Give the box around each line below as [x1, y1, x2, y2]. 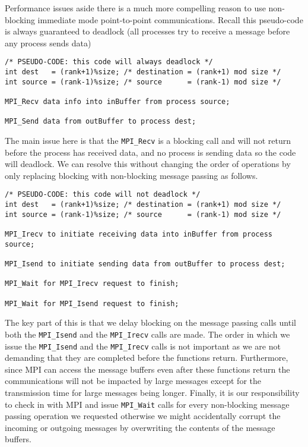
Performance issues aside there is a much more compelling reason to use [5, 2, 266, 14]
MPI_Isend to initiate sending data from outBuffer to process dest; [5, 260, 285, 268]
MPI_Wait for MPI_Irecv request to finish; [5, 279, 179, 288]
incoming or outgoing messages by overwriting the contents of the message [5, 421, 275, 433]
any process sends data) [5, 36, 91, 49]
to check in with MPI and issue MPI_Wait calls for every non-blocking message [5, 398, 290, 410]
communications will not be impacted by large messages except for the [5, 374, 261, 387]
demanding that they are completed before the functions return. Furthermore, [5, 351, 288, 364]
